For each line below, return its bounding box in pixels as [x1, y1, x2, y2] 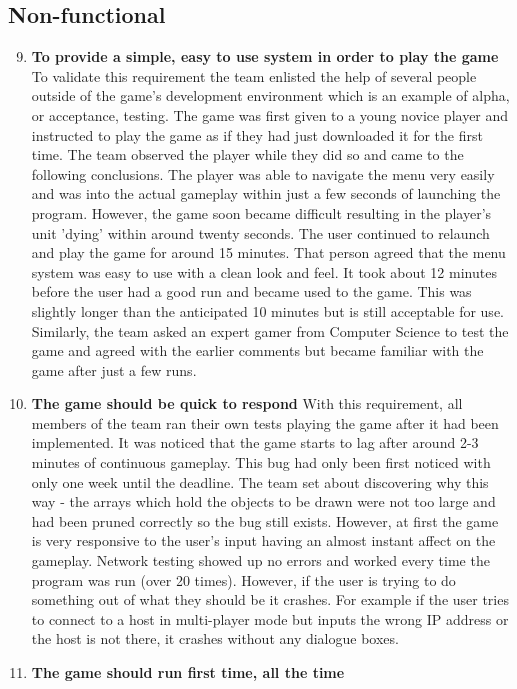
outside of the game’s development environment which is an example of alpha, [31, 85, 510, 106]
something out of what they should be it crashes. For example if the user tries [31, 589, 509, 610]
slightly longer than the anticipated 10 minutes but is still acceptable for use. [31, 300, 504, 321]
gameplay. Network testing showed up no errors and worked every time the [31, 550, 490, 571]
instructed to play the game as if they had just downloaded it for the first [31, 124, 483, 145]
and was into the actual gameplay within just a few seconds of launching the [31, 183, 501, 204]
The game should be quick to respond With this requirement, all [31, 393, 463, 414]
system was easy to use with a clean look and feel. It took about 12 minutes [31, 261, 497, 282]
